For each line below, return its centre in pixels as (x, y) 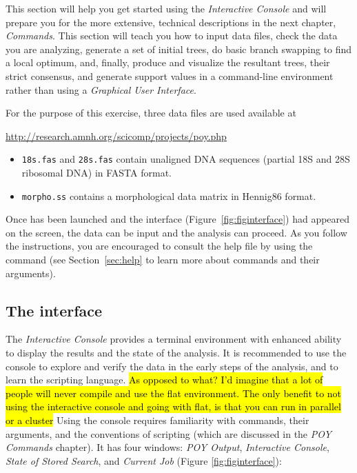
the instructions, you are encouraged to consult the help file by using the (159, 246)
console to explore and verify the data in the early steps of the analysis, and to (172, 366)
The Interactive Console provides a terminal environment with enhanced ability (174, 339)
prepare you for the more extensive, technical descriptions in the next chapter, (171, 22)
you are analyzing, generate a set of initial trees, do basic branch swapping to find (179, 49)
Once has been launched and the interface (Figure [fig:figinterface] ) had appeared (178, 219)
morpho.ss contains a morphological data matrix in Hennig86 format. (169, 195)
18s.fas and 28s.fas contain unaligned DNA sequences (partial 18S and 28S (186, 159)
